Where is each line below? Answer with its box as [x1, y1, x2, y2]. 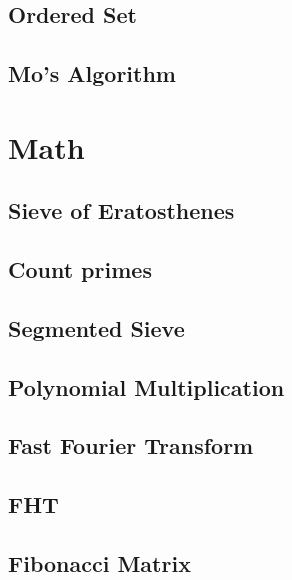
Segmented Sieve [8, 312, 185, 343]
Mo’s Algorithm [8, 58, 176, 89]
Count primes [8, 254, 152, 285]
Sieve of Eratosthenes [8, 195, 235, 226]
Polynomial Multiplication [8, 371, 285, 402]
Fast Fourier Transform [8, 430, 254, 461]
